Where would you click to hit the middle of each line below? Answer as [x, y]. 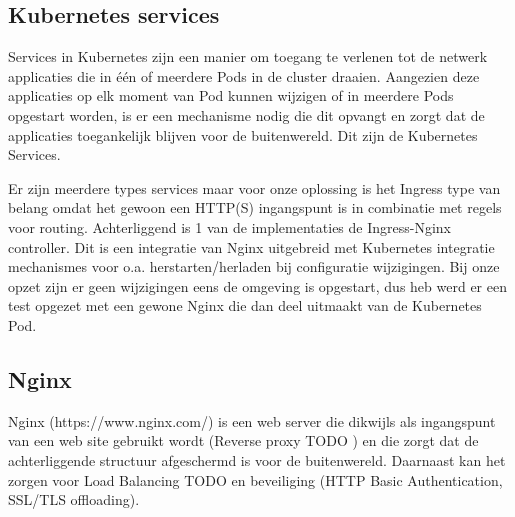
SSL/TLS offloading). [74, 499]
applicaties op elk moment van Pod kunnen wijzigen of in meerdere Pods [231, 95]
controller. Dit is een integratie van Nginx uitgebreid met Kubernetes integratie [251, 246]
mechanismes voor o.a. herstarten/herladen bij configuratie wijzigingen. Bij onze [254, 266]
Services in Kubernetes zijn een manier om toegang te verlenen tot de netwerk [248, 56]
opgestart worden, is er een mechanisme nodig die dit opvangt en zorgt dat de [246, 114]
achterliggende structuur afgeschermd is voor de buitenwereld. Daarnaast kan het [257, 459]
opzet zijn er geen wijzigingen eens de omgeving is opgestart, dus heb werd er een [257, 285]
